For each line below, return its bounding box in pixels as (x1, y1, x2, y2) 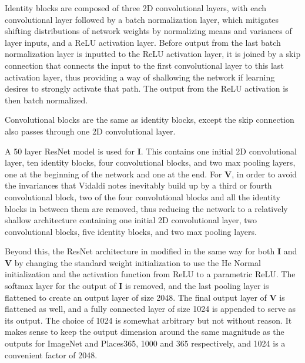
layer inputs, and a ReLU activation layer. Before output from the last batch (5, 36, 281, 48)
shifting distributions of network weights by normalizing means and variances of (5, 25, 292, 37)
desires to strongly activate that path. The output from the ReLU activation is (5, 82, 289, 95)
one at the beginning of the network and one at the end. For (5, 167, 222, 180)
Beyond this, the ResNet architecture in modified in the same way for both (5, 245, 275, 257)
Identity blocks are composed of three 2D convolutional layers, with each (5, 2, 267, 14)
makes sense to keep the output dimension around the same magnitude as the (5, 325, 284, 338)
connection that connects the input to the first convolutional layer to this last (5, 59, 284, 71)
